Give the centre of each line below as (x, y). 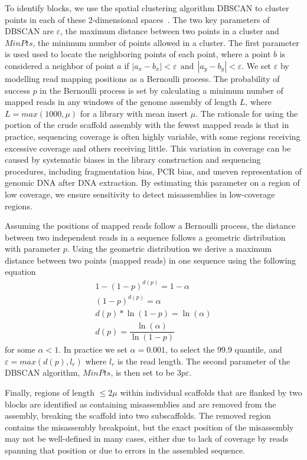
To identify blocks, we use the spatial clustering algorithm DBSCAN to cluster (147, 8)
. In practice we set (93, 349)
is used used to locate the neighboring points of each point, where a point (138, 54)
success (17, 90)
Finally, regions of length (50, 392)
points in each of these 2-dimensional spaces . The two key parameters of (137, 19)
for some (20, 349)
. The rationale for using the (247, 113)
